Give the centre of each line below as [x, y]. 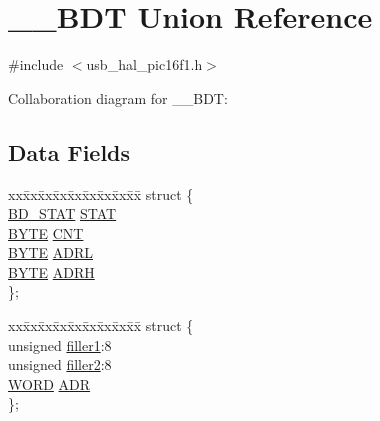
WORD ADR [49, 383]
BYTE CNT [46, 232]
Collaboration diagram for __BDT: [118, 97]
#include [36, 64]
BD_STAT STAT [62, 213]
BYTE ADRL [50, 252]
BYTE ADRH [51, 271]
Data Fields [69, 151]
